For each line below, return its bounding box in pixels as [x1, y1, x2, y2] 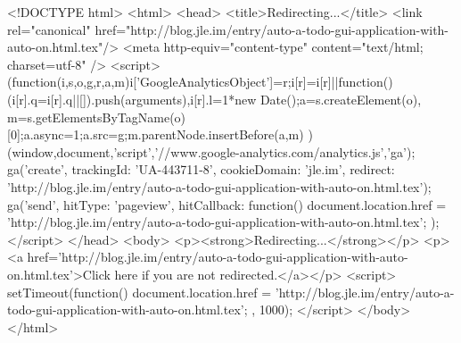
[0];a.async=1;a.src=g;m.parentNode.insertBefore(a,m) [7, 125, 304, 144]
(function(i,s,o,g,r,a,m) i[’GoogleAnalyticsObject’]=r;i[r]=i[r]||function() [7, 72, 393, 91]
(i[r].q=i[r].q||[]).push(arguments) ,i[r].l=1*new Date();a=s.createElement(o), [7, 89, 422, 108]
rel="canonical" [7, 20, 91, 38]
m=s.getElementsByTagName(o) [7, 107, 186, 126]
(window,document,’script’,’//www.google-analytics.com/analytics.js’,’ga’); [7, 142, 416, 161]
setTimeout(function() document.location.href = [7, 282, 272, 301]
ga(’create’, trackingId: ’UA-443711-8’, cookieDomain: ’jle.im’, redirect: [7, 160, 395, 179]
